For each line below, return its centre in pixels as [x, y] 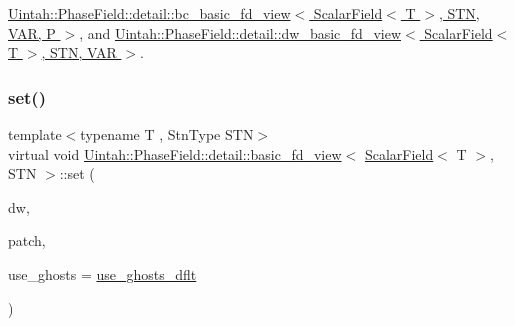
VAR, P [32, 32]
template [35, 134]
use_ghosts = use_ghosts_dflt [102, 273]
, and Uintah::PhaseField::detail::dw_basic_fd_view [240, 32]
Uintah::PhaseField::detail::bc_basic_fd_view [149, 13]
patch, [27, 240]
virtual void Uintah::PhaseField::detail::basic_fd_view [175, 153]
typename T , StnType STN [167, 134]
